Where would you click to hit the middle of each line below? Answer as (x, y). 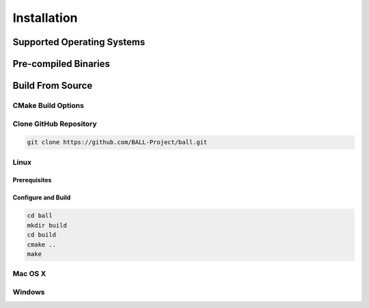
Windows (29, 292)
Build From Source (53, 86)
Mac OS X (29, 274)
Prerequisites (32, 180)
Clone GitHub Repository (55, 124)
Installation (45, 18)
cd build (42, 235)
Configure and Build (42, 197)
